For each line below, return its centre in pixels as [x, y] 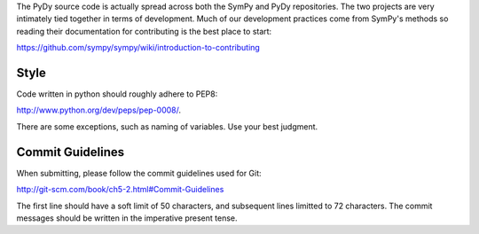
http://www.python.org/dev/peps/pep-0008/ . [99, 110]
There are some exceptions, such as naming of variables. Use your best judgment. [167, 126]
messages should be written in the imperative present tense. [127, 218]
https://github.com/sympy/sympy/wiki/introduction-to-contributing [138, 48]
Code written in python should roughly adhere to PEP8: [117, 94]
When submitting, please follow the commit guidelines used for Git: [139, 173]
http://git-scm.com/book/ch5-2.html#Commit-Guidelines [120, 190]
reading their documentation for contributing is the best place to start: [144, 31]
